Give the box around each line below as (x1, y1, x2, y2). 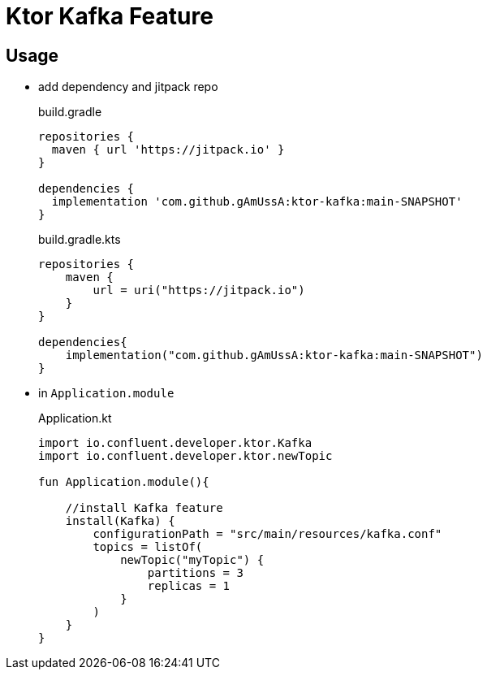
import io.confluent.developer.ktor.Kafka (38, 436, 312, 450)
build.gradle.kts (38, 232, 121, 247)
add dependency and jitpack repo (38, 80, 218, 94)
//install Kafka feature (65, 501, 223, 515)
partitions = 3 (147, 566, 243, 580)
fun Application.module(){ (38, 475, 209, 489)
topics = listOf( (93, 540, 203, 554)
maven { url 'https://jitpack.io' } (51, 143, 285, 157)
